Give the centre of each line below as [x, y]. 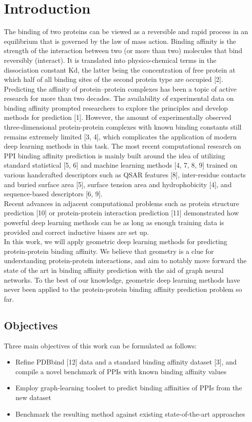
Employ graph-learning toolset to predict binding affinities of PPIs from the [129, 388]
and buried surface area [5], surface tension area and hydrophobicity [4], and [118, 184]
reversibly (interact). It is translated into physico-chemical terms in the [110, 60]
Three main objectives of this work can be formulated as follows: [100, 345]
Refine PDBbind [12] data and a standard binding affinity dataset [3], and [126, 362]
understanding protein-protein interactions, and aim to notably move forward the [125, 260]
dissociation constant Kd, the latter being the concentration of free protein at [120, 69]
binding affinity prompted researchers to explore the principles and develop [116, 107]
